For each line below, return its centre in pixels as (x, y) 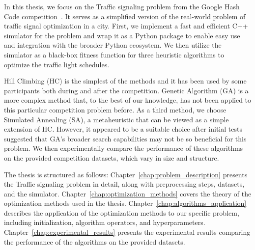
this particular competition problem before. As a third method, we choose (115, 109)
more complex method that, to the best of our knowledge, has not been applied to (128, 100)
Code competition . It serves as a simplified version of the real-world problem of (125, 16)
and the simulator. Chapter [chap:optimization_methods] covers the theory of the (128, 193)
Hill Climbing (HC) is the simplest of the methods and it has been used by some (125, 81)
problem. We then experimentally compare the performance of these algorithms (124, 148)
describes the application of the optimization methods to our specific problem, (122, 212)
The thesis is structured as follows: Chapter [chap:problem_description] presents (126, 174)
